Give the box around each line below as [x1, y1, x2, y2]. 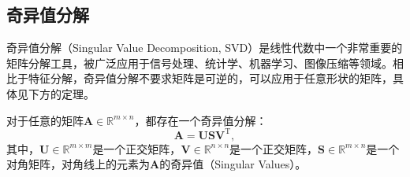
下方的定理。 [28, 85, 95, 101]
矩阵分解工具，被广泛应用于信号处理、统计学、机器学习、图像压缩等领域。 [6, 54, 393, 71]
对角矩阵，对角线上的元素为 [6, 156, 150, 172]
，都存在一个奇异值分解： [134, 112, 267, 128]
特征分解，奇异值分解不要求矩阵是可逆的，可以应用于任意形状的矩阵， [28, 70, 393, 87]
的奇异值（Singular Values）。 [159, 156, 307, 172]
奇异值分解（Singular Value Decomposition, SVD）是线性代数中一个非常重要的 [6, 39, 403, 56]
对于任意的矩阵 [6, 112, 84, 128]
